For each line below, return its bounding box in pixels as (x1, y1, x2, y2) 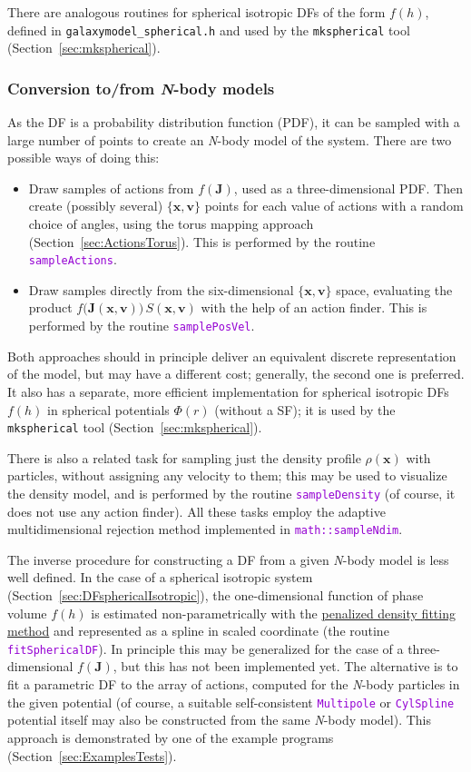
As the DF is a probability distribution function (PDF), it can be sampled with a (7, 113, 460, 132)
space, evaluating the (336, 280, 453, 299)
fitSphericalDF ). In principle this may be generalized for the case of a (7, 638, 404, 658)
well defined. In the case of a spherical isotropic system (7, 568, 313, 587)
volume (7, 603, 47, 622)
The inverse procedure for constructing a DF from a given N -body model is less (7, 549, 449, 569)
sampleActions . (28, 250, 117, 269)
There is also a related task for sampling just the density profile (7, 448, 361, 467)
